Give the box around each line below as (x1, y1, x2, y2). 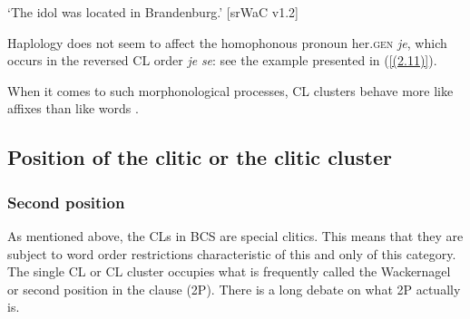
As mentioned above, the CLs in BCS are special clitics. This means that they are (7, 226, 464, 245)
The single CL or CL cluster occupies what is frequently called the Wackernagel (7, 262, 451, 281)
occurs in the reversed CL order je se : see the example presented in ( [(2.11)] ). (7, 51, 437, 70)
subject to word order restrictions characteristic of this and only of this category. (7, 244, 456, 263)
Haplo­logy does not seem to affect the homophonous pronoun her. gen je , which (7, 33, 447, 52)
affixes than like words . (7, 99, 139, 118)
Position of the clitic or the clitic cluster (7, 143, 392, 171)
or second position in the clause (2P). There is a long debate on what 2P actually (7, 279, 461, 298)
